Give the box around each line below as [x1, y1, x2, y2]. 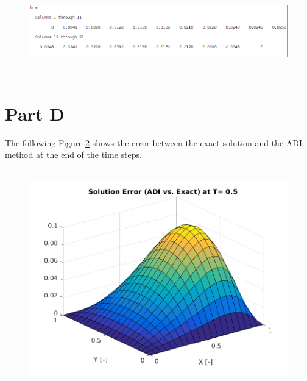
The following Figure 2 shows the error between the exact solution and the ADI [5, 136, 303, 149]
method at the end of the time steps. [5, 148, 142, 161]
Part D [5, 101, 65, 126]
